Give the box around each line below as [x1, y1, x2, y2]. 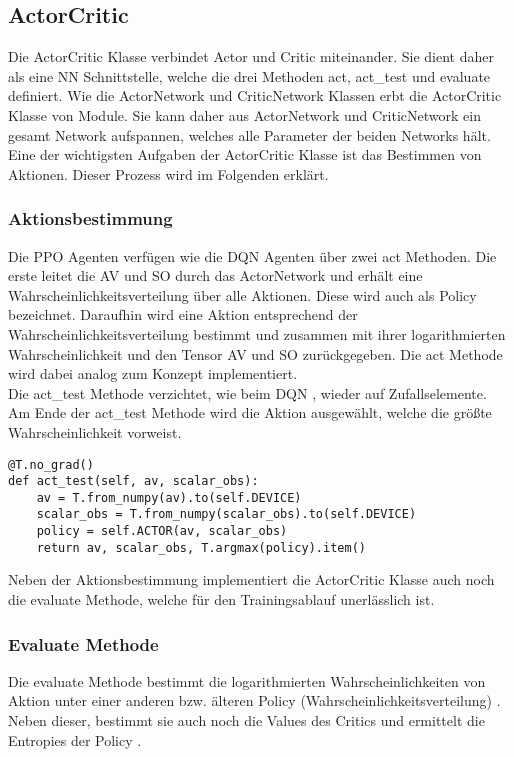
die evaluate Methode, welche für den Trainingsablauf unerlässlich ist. [8, 589, 435, 610]
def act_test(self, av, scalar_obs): [8, 474, 259, 489]
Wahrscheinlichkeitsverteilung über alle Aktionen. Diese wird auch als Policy [8, 284, 477, 305]
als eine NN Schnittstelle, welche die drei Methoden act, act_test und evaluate [8, 65, 491, 86]
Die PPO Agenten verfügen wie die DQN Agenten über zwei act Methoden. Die [8, 245, 497, 266]
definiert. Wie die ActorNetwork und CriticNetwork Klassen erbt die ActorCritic [8, 85, 502, 106]
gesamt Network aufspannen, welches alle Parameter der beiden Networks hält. [8, 124, 491, 145]
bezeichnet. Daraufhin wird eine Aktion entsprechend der [8, 304, 358, 325]
